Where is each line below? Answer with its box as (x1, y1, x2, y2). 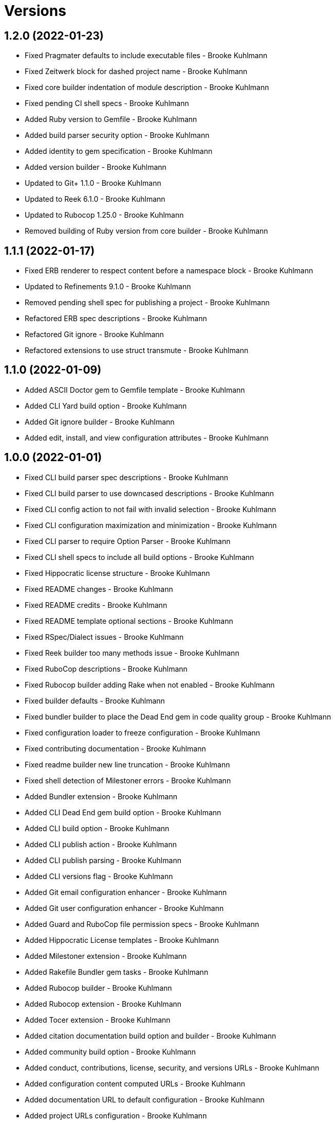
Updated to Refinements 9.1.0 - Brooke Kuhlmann (25, 282, 191, 291)
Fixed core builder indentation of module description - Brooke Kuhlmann (25, 83, 269, 92)
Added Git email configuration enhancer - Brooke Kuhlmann (25, 887, 227, 897)
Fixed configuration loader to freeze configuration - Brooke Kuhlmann (25, 728, 260, 737)
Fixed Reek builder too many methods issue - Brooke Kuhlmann (25, 648, 239, 657)
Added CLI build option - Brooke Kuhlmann (25, 823, 170, 833)
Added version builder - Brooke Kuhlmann (25, 163, 166, 172)
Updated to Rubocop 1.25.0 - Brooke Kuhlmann (25, 211, 184, 220)
